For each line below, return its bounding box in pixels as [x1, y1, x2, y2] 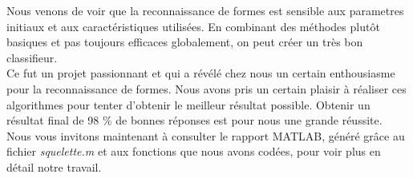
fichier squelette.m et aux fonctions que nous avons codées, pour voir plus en [6, 143, 381, 160]
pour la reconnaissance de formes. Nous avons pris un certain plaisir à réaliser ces [6, 80, 407, 97]
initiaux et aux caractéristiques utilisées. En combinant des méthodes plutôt [6, 18, 380, 34]
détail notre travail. [6, 158, 102, 175]
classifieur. [6, 49, 58, 65]
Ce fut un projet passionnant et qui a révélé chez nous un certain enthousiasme [6, 65, 395, 81]
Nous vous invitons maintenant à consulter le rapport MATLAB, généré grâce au [6, 127, 405, 144]
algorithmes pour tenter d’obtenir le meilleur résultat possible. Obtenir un [6, 96, 370, 113]
